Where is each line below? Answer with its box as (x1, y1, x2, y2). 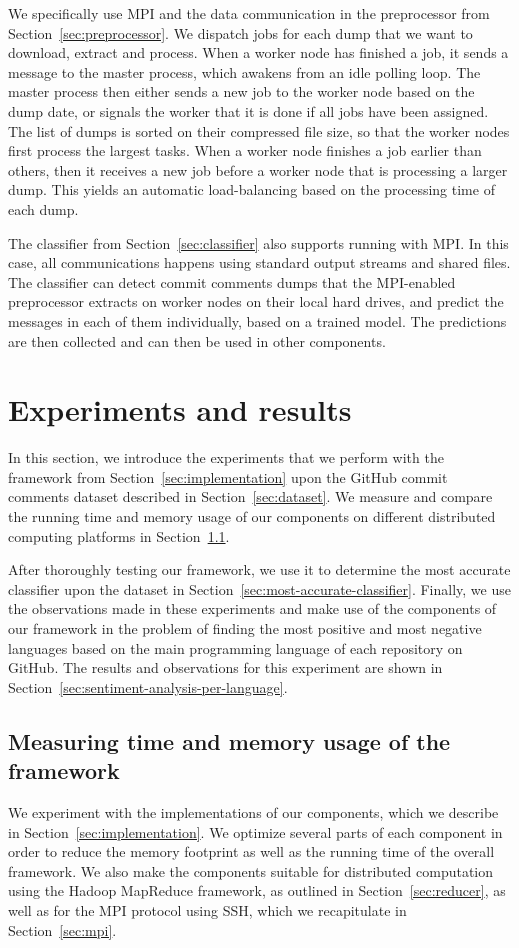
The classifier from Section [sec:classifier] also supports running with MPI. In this (8, 232, 509, 253)
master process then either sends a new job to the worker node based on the (8, 81, 475, 102)
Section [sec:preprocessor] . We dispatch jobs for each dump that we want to (8, 22, 473, 43)
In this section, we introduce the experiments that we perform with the (8, 447, 444, 468)
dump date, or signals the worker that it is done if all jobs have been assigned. (8, 100, 489, 121)
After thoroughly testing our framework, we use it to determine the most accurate (8, 559, 511, 580)
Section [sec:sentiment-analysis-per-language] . (8, 676, 288, 697)
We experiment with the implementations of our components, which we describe (8, 801, 499, 822)
